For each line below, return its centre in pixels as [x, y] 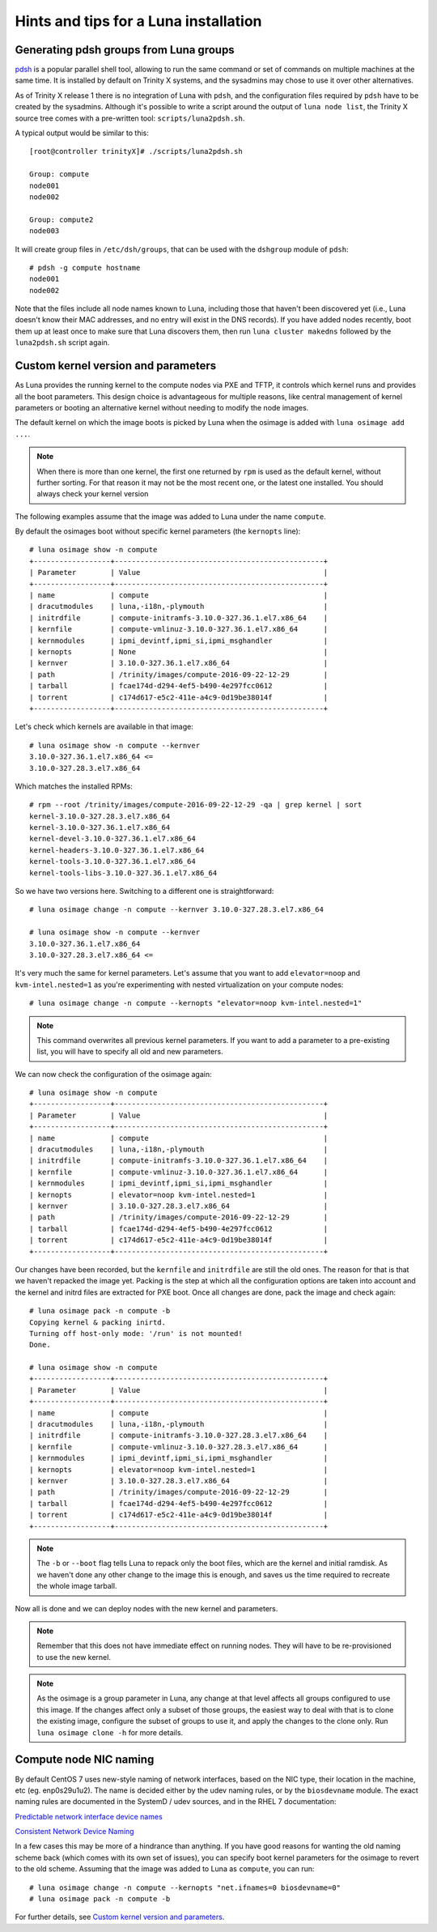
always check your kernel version [93, 494]
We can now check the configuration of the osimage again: [113, 1074]
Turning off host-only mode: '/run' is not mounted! [136, 1333]
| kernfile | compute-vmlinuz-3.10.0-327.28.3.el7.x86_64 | [179, 1447]
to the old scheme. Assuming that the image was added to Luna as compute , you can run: [165, 1869]
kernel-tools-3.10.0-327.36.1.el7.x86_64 [112, 862]
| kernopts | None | [179, 651]
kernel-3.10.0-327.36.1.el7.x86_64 [100, 828]
